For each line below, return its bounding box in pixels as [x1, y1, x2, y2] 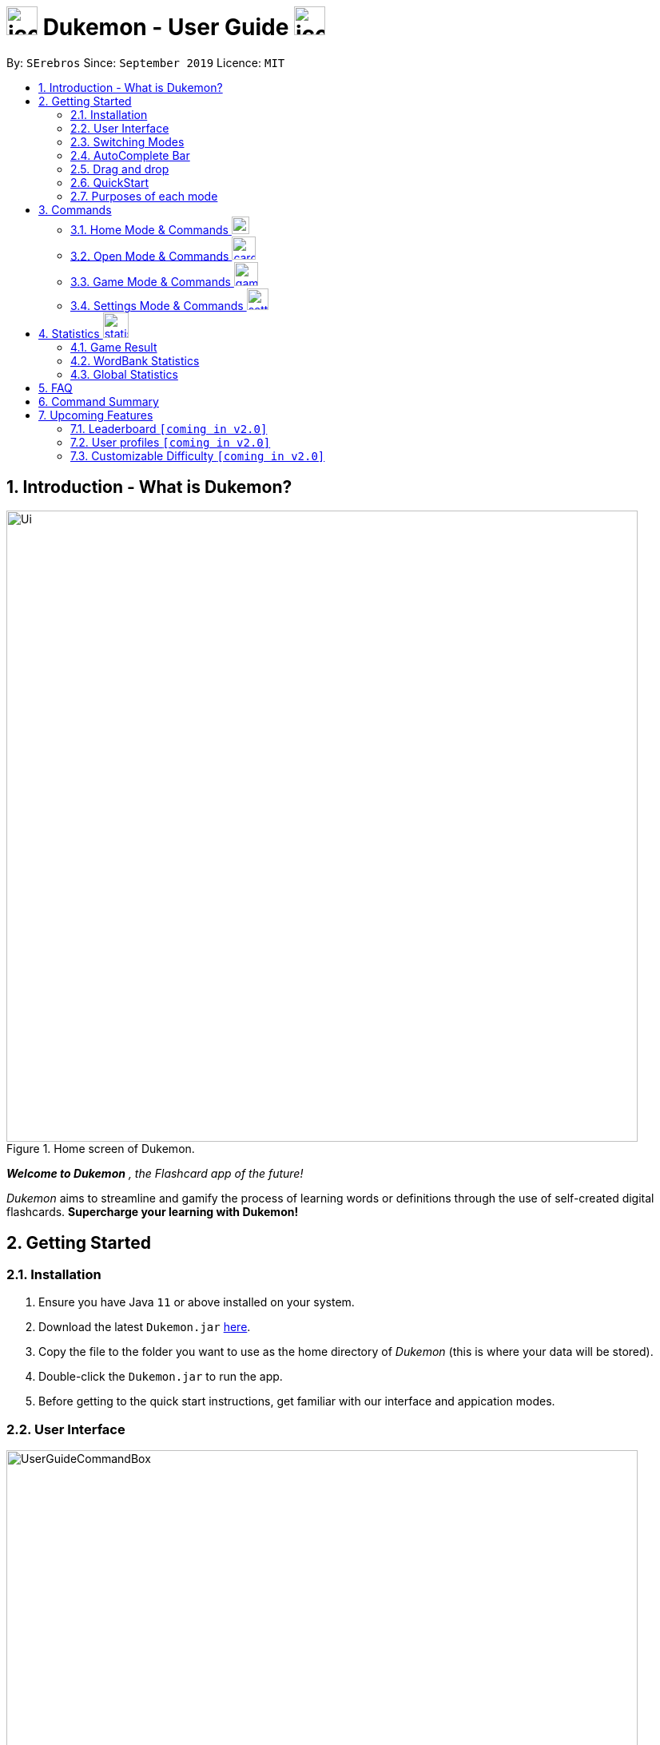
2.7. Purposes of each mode [70, 189, 218, 203]
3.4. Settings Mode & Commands [70, 299, 244, 313]
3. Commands [38, 202, 112, 217]
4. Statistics [38, 327, 100, 341]
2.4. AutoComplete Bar [70, 148, 190, 162]
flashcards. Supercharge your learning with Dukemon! [6, 1205, 299, 1219]
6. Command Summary [38, 395, 159, 409]
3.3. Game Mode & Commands [70, 275, 231, 289]
